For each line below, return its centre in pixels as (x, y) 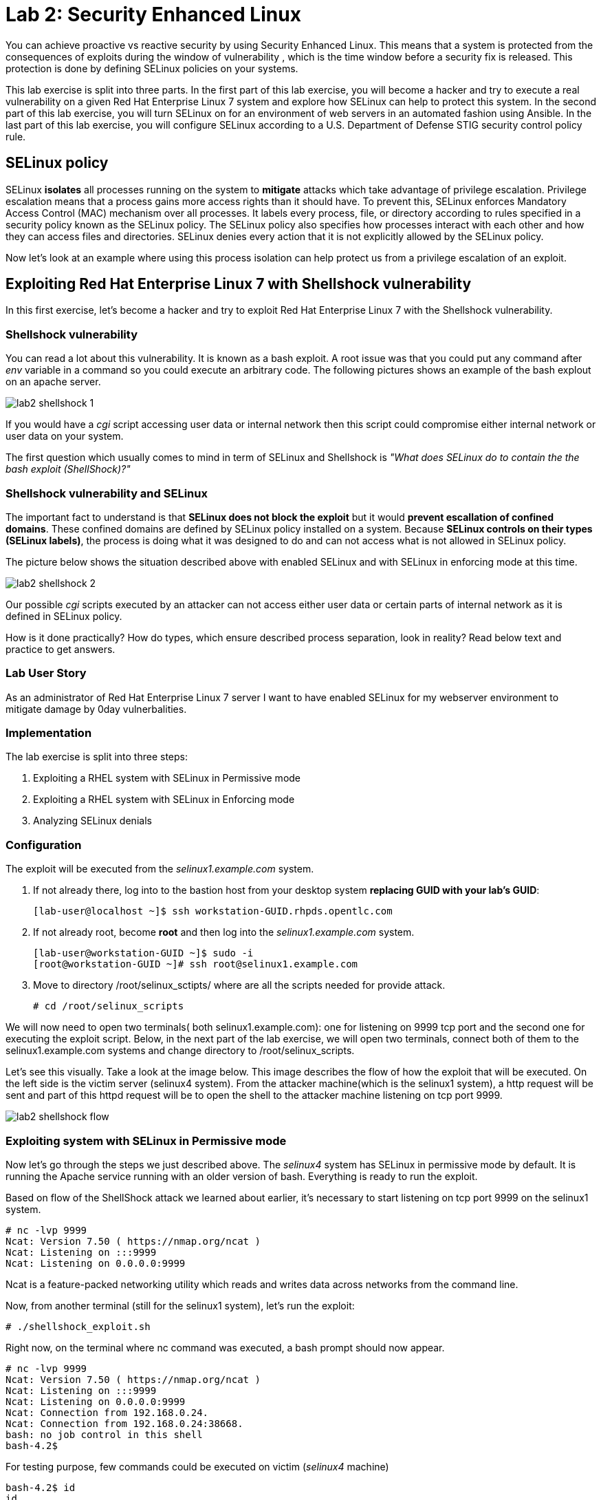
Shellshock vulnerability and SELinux (107, 493)
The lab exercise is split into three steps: (97, 757)
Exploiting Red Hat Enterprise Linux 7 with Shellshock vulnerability (239, 284)
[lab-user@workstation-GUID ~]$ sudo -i (143, 953)
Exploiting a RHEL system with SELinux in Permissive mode (167, 778)
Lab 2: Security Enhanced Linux (153, 14)
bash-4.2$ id (41, 1487)
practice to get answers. (61, 649)
